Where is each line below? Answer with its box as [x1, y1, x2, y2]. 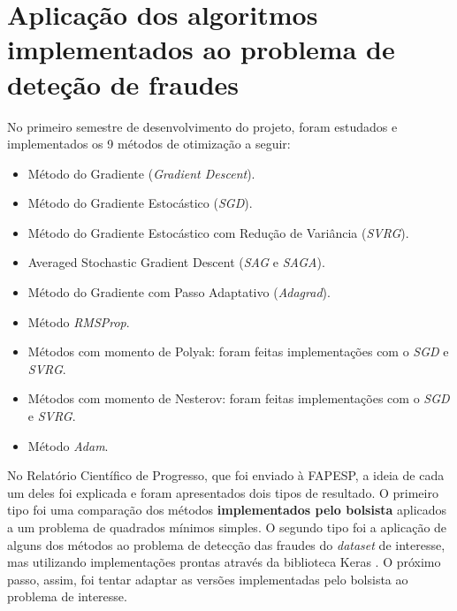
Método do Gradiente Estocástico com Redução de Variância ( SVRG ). [27, 223, 409, 241]
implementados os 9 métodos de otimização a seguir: [7, 134, 291, 153]
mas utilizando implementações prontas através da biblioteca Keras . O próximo [7, 553, 441, 571]
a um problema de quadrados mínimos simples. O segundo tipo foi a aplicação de [7, 518, 447, 536]
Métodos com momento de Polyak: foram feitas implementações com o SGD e [27, 342, 449, 361]
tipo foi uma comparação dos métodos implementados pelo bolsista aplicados [7, 500, 447, 519]
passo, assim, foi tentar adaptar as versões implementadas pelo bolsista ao [7, 569, 408, 588]
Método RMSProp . [27, 312, 130, 331]
